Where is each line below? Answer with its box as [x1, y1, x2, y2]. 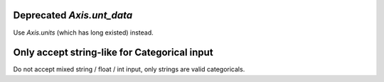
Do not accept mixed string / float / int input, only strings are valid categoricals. [13, 65, 245, 74]
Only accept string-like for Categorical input [13, 47, 213, 59]
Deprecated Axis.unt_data [13, 9, 133, 21]
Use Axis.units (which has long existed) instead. [13, 28, 154, 37]
